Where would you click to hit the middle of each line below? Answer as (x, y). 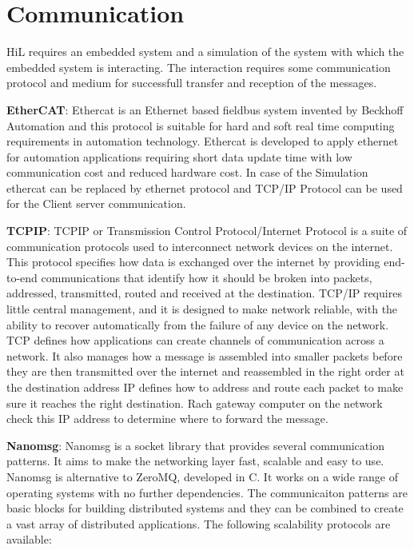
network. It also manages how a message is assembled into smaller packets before (205, 355)
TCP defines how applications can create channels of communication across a (195, 340)
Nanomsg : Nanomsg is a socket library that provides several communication (195, 445)
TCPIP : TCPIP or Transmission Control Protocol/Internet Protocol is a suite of (207, 231)
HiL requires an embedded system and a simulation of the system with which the (205, 52)
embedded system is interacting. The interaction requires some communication (199, 67)
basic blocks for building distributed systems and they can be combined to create (205, 508)
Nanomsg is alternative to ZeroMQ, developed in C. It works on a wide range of (202, 476)
